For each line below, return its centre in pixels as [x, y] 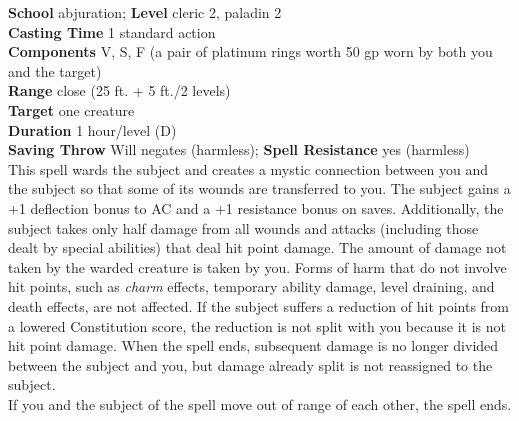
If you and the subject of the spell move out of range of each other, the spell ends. [260, 403]
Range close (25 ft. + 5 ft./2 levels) [119, 90]
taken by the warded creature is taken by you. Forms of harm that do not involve [257, 266]
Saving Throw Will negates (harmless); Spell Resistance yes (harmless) [239, 149]
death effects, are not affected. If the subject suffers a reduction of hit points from [259, 305]
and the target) [55, 70]
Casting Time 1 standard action [112, 31]
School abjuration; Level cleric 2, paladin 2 [145, 12]
